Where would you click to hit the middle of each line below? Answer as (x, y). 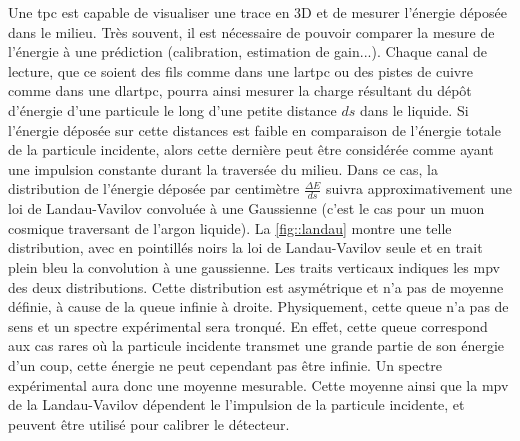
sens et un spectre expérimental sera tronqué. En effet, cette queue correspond (248, 325)
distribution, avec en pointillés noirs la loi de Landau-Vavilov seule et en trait (245, 247)
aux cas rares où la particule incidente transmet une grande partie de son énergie (256, 345)
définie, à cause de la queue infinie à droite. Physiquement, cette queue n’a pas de (258, 306)
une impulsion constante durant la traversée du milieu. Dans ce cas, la (223, 168)
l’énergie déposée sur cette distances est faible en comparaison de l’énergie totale (254, 129)
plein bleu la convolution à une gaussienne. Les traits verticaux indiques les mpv (254, 266)
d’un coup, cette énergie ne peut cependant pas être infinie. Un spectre (225, 364)
